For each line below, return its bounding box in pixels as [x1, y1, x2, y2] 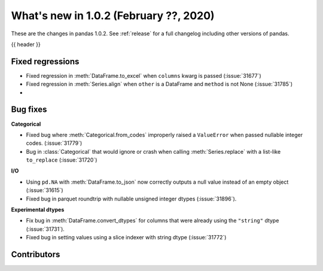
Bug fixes [11, 105, 47, 115]
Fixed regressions [11, 56, 80, 66]
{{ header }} [11, 41, 41, 48]
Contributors [11, 249, 60, 260]
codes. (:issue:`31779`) [26, 139, 83, 147]
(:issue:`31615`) [26, 187, 63, 194]
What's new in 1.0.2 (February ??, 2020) [11, 9, 215, 22]
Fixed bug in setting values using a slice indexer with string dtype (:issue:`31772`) [26, 234, 227, 241]
